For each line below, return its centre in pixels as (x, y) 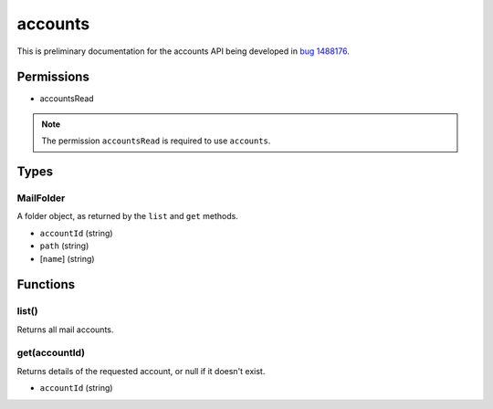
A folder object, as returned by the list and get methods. (128, 216)
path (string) (64, 246)
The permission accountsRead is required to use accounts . (156, 141)
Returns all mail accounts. (65, 330)
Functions (46, 284)
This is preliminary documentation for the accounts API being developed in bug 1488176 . (184, 51)
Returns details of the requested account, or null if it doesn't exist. (141, 371)
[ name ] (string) (67, 258)
